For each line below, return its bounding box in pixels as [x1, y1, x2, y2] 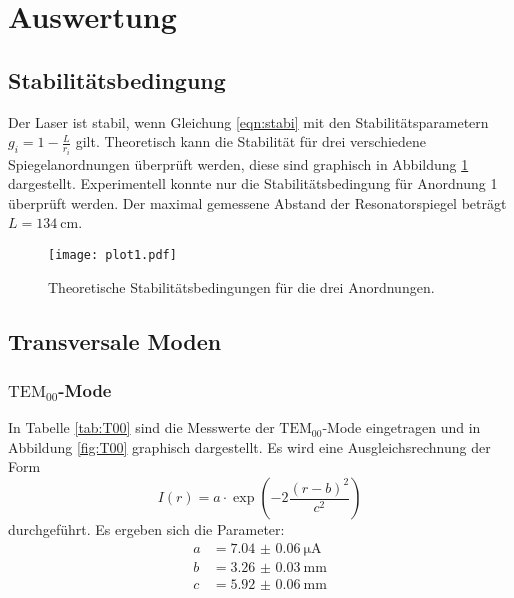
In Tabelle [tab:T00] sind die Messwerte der [8, 417, 275, 438]
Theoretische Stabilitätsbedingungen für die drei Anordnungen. [48, 276, 435, 297]
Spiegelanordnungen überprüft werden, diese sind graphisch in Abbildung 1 [8, 153, 469, 174]
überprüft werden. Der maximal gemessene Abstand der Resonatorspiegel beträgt [8, 192, 507, 213]
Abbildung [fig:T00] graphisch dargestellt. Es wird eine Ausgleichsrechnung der [8, 436, 491, 457]
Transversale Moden [8, 325, 222, 356]
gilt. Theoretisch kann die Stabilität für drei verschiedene [75, 131, 427, 152]
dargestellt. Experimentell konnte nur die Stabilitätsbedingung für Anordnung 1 [8, 173, 498, 194]
